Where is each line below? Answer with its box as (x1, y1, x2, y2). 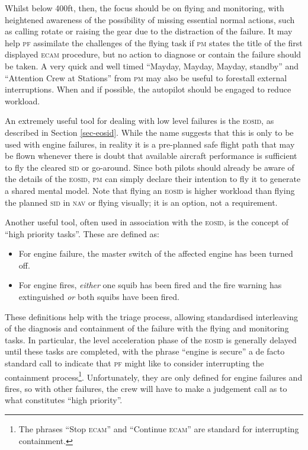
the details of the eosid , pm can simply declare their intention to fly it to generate (5, 173, 301, 185)
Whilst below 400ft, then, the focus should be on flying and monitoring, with (5, 2, 284, 14)
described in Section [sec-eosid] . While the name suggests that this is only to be (5, 126, 294, 138)
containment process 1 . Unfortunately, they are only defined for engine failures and (5, 369, 303, 383)
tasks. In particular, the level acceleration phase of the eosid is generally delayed (5, 333, 297, 346)
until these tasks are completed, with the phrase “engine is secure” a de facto (5, 345, 285, 358)
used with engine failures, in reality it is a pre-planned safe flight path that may (5, 138, 295, 150)
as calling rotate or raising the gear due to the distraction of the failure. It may (5, 25, 293, 37)
